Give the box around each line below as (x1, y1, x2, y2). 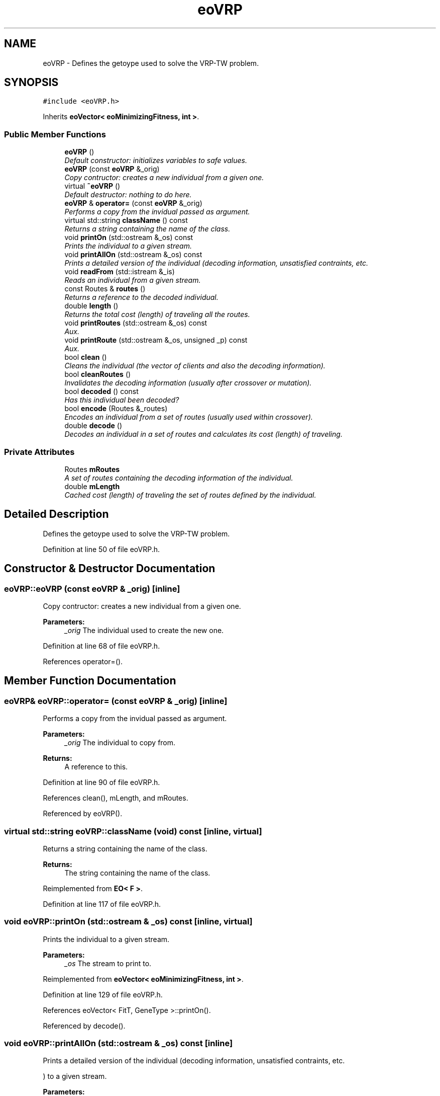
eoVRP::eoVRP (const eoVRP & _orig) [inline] (4, 583, 180, 594)
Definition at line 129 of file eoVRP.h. (43, 990, 163, 999)
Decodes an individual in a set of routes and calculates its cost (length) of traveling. (64, 430, 343, 439)
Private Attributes (4, 446, 75, 457)
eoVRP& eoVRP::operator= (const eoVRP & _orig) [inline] (4, 695, 228, 706)
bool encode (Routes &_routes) (64, 404, 168, 413)
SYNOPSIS (4, 76, 59, 89)
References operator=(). (43, 657, 123, 666)
